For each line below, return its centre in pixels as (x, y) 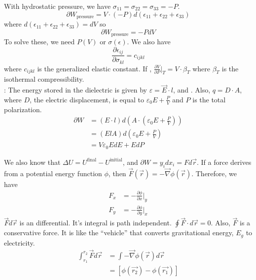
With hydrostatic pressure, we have (57, 6)
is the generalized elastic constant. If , (94, 68)
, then (117, 173)
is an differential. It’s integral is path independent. (95, 223)
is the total (209, 99)
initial (116, 160)
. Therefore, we (214, 173)
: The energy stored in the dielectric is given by (75, 90)
